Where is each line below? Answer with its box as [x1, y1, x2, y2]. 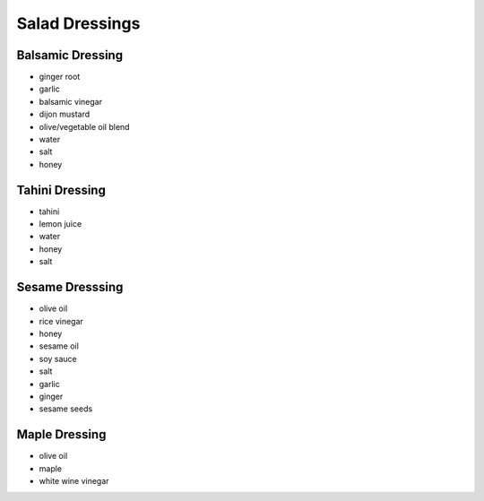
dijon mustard [39, 108, 91, 120]
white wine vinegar [39, 475, 109, 486]
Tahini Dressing [16, 182, 107, 197]
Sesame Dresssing [16, 280, 124, 295]
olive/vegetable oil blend [39, 121, 130, 132]
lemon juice [39, 219, 82, 229]
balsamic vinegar [39, 96, 103, 107]
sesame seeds [39, 403, 93, 414]
